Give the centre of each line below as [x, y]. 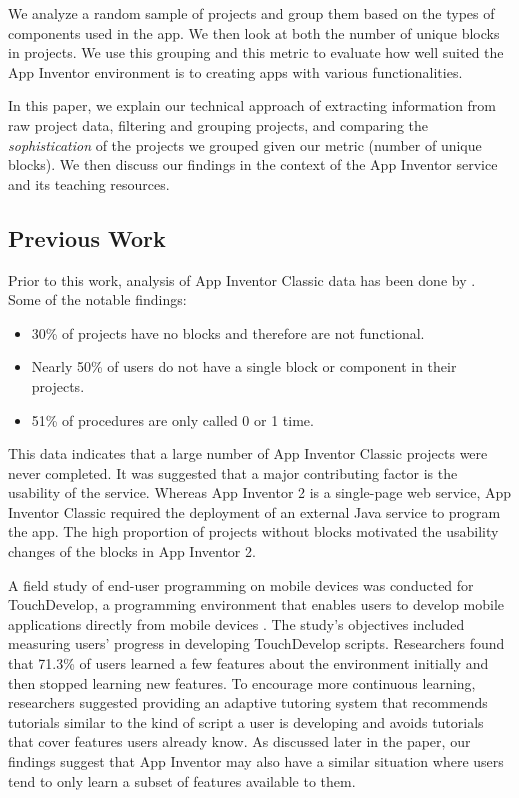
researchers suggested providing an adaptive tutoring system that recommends [248, 702]
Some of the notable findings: [97, 299]
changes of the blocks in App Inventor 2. [132, 551]
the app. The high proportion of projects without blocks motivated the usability [253, 531]
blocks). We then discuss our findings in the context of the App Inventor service [253, 164]
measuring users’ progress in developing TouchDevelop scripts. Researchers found [256, 643]
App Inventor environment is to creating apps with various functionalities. [235, 71]
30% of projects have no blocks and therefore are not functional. [228, 332]
